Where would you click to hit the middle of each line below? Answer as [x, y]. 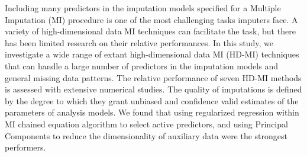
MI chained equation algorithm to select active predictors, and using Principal [146, 124]
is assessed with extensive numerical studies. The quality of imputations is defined [153, 89]
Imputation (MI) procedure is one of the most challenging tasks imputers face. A [151, 19]
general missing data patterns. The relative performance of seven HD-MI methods [153, 77]
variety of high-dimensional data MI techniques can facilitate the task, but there [150, 31]
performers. [25, 147]
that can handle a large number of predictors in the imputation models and [141, 65]
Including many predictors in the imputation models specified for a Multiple [143, 8]
